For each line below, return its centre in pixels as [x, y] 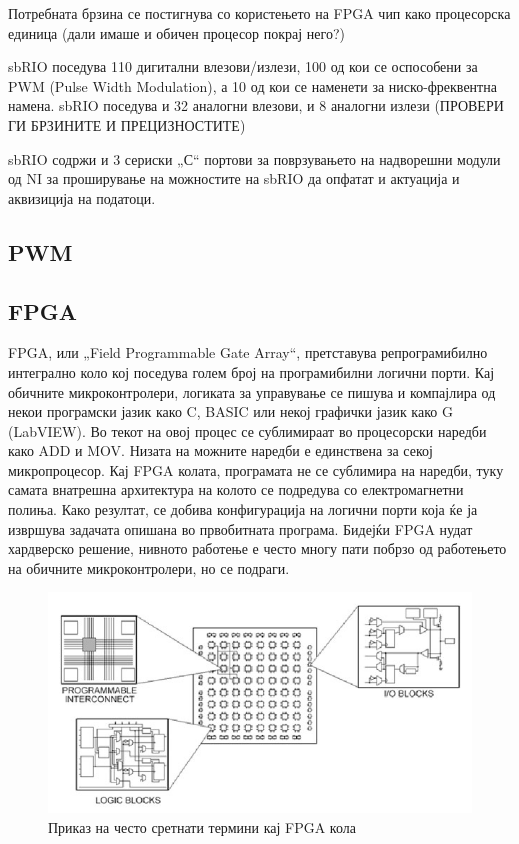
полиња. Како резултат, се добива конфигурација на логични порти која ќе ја [243, 509]
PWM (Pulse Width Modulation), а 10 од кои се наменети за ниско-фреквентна [252, 85]
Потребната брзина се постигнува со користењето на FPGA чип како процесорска [259, 13]
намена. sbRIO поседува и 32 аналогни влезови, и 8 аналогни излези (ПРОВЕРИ [256, 105]
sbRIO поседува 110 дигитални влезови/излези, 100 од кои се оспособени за [243, 66]
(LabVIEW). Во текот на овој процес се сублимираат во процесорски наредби [247, 430]
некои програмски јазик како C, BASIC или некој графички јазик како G [230, 411]
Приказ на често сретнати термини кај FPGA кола [202, 826]
